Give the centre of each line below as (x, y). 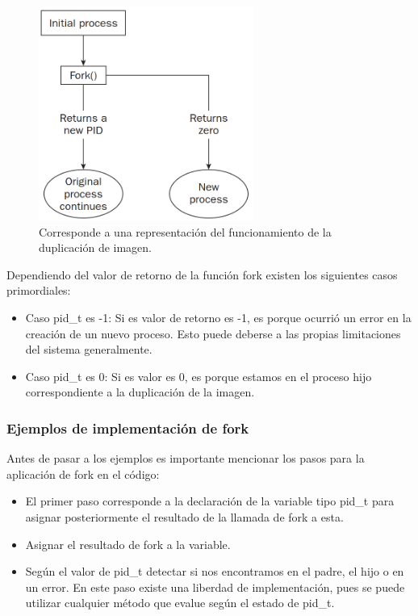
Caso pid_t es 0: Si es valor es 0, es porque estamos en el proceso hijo (199, 376)
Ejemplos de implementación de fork (128, 427)
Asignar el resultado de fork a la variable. (128, 544)
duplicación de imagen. (96, 247)
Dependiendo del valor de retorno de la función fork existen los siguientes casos (202, 274)
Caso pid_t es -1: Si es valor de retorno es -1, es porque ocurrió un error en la (218, 317)
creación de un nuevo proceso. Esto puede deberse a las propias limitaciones (213, 333)
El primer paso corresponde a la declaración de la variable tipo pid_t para (210, 501)
